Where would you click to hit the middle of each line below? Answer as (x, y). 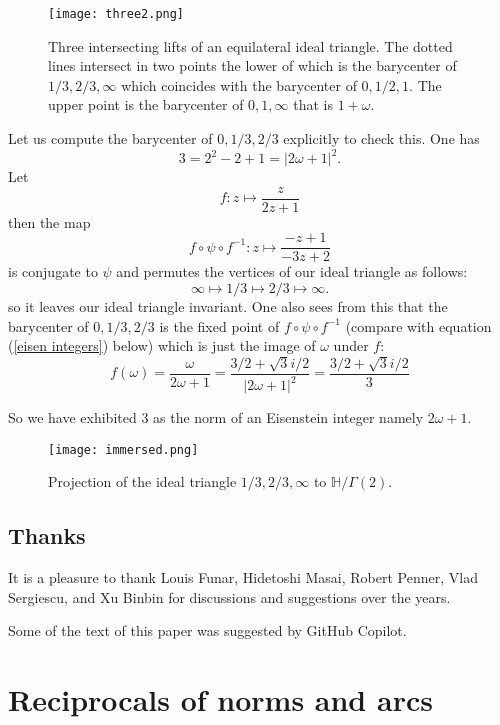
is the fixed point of (219, 325)
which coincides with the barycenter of (239, 84)
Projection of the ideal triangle (142, 481)
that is (313, 104)
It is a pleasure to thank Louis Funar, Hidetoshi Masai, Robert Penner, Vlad (243, 577)
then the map (49, 221)
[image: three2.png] (116, 14)
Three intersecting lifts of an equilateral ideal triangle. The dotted (250, 45)
